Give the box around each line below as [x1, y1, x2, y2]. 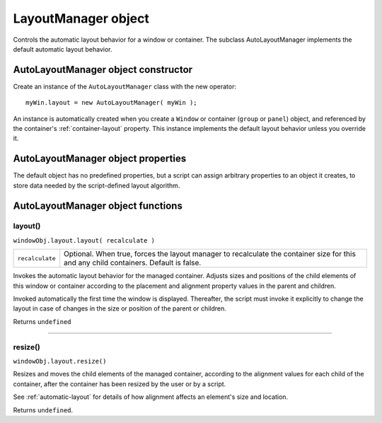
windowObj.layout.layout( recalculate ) [13, 236, 156, 244]
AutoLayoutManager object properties [13, 153, 187, 165]
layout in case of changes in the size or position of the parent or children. [13, 304, 226, 313]
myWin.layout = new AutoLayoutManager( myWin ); [25, 99, 197, 107]
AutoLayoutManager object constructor [13, 64, 193, 76]
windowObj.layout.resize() [13, 357, 107, 365]
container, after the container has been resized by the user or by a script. [13, 379, 226, 388]
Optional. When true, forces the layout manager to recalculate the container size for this [64, 249, 357, 259]
